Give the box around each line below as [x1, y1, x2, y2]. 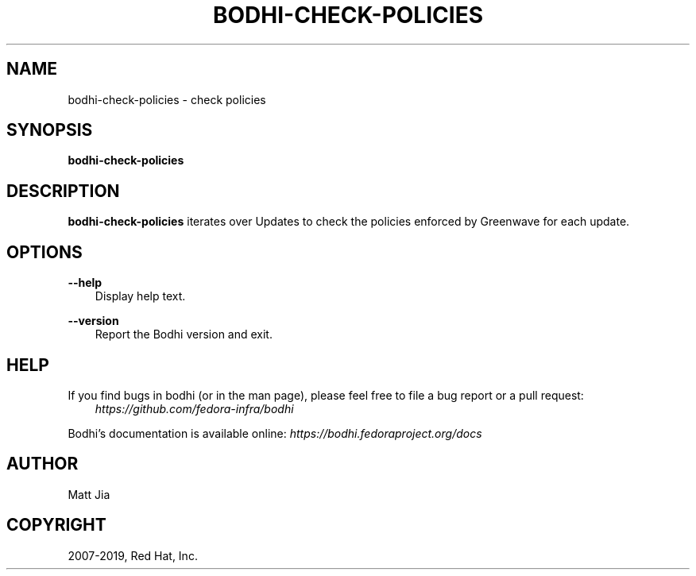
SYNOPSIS [6, 120, 93, 141]
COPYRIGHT [6, 515, 106, 535]
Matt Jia [68, 487, 110, 501]
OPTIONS [6, 242, 83, 262]
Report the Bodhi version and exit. [95, 327, 273, 342]
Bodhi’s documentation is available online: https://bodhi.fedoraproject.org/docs [68, 426, 482, 440]
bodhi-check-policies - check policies [68, 92, 266, 106]
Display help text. [95, 289, 186, 303]
